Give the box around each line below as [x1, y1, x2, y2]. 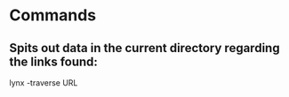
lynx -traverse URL [9, 78, 78, 88]
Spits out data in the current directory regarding [9, 41, 280, 56]
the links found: [9, 54, 98, 69]
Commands [9, 5, 97, 26]
